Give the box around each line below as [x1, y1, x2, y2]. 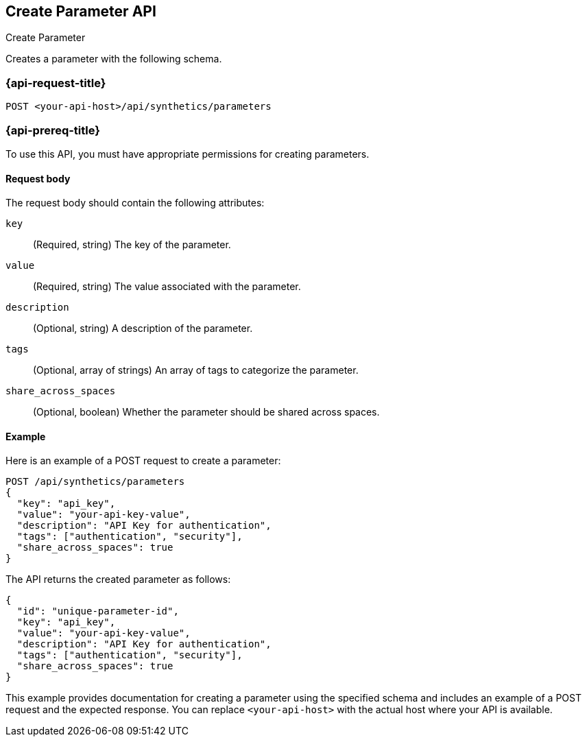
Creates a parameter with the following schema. [5, 53, 222, 65]
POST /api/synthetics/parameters [5, 476, 185, 488]
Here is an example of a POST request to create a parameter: [5, 455, 281, 467]
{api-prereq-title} [5, 123, 100, 137]
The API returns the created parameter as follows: [5, 573, 231, 586]
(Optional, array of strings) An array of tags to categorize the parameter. [33, 364, 359, 376]
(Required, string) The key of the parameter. [33, 239, 231, 251]
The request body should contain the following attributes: [5, 197, 265, 209]
